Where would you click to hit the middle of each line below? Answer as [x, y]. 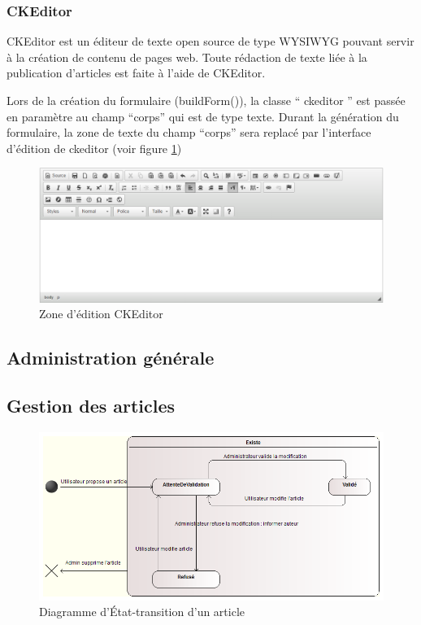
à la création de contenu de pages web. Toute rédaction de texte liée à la [187, 57]
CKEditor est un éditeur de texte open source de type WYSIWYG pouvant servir [210, 41]
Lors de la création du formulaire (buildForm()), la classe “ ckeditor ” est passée [206, 100]
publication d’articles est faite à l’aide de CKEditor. [136, 73]
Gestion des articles [91, 405]
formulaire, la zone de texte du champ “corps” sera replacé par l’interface [189, 132]
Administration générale [111, 358]
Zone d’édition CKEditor [101, 314]
